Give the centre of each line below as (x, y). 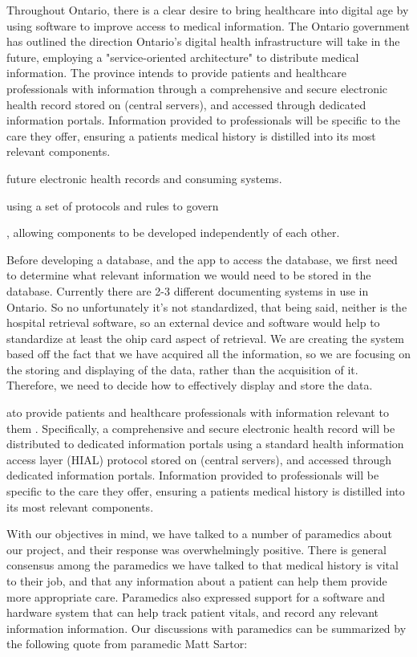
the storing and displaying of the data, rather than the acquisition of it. (182, 369)
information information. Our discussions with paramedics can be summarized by (206, 628)
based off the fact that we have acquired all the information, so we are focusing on (208, 354)
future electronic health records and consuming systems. (144, 178)
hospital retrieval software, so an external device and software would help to (193, 322)
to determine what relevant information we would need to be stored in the (189, 275)
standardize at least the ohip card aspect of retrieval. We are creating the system (206, 338)
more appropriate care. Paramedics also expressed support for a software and (196, 596)
